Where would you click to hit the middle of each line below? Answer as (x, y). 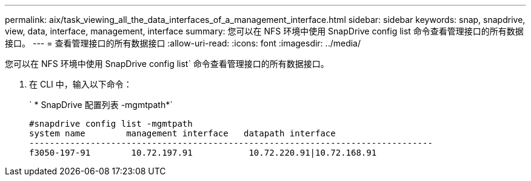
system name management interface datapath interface (182, 133)
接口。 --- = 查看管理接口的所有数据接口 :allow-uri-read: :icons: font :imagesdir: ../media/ (183, 43)
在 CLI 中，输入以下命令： (81, 84)
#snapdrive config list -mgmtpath (111, 124)
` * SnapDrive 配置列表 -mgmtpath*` (101, 105)
